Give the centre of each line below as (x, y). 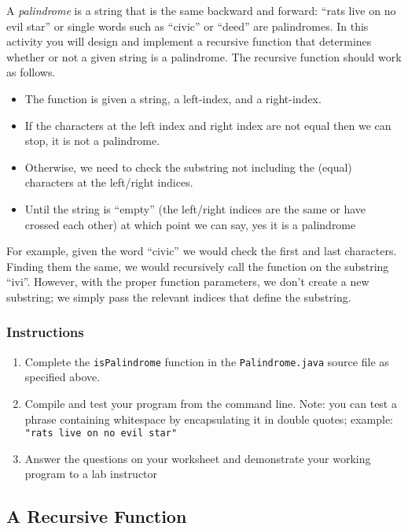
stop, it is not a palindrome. (92, 141)
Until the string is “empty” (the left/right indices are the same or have (195, 208)
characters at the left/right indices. (109, 182)
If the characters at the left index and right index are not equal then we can (208, 125)
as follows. (31, 72)
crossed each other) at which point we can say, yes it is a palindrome (190, 224)
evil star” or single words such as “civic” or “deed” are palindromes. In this (187, 26)
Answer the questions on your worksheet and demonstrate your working (198, 458)
